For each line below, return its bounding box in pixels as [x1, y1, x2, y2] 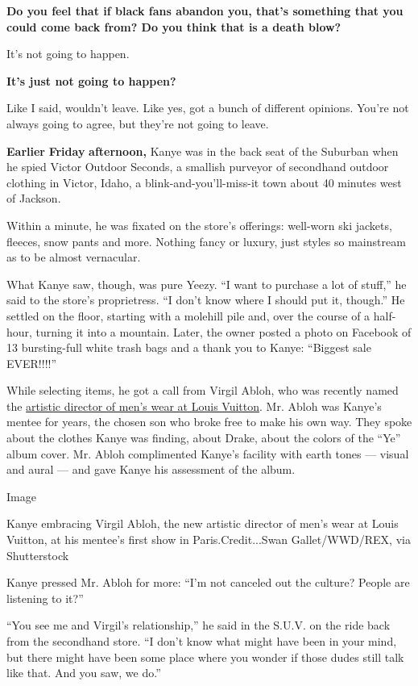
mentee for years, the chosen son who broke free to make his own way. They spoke [6, 413, 412, 430]
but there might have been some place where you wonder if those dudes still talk [6, 648, 404, 665]
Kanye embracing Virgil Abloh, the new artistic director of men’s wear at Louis [6, 515, 399, 532]
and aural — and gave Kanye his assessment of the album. [6, 461, 296, 478]
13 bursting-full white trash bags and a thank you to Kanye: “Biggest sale [6, 339, 371, 356]
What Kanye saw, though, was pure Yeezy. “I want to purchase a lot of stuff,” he [6, 275, 407, 292]
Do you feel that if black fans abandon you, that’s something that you [6, 2, 404, 19]
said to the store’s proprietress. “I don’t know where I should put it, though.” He [6, 291, 405, 308]
